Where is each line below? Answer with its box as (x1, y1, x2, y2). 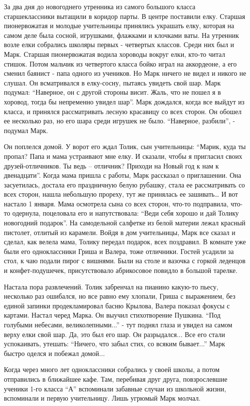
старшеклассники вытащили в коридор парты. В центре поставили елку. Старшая (4, 11, 245, 21)
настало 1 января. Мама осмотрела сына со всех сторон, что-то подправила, (4, 198, 229, 208)
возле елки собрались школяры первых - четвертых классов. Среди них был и (4, 39, 234, 50)
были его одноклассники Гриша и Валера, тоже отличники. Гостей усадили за (4, 246, 234, 256)
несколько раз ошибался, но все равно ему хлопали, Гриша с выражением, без (4, 291, 235, 301)
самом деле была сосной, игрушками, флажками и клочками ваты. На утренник (4, 30, 239, 40)
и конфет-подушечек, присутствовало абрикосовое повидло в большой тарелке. (4, 265, 238, 275)
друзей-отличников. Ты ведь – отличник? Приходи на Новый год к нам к (4, 160, 219, 170)
